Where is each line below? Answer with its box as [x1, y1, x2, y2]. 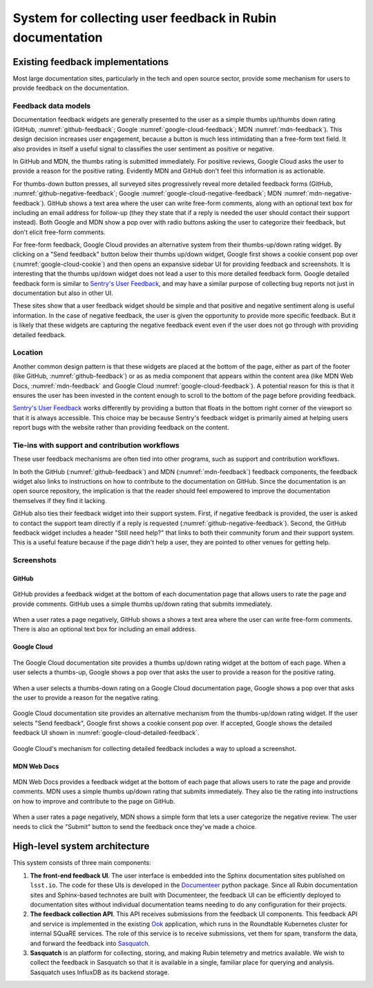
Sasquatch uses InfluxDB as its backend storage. [30, 968, 169, 976]
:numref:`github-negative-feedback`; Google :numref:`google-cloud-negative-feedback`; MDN [12, 189, 283, 198]
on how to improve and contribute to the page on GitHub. [12, 797, 175, 805]
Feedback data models [12, 101, 91, 111]
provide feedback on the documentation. [12, 84, 129, 93]
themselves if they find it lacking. [12, 496, 107, 504]
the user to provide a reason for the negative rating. [12, 694, 160, 702]
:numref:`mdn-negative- [283, 189, 352, 198]
